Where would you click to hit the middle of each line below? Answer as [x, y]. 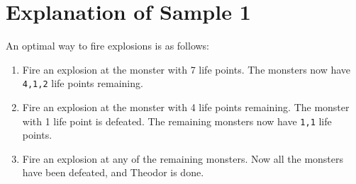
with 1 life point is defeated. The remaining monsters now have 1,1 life [177, 121]
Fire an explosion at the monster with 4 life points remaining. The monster [186, 107]
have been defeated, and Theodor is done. [113, 172]
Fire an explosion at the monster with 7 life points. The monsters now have [187, 69]
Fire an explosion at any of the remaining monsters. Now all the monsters [183, 158]
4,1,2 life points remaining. [83, 83]
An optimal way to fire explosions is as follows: [108, 46]
